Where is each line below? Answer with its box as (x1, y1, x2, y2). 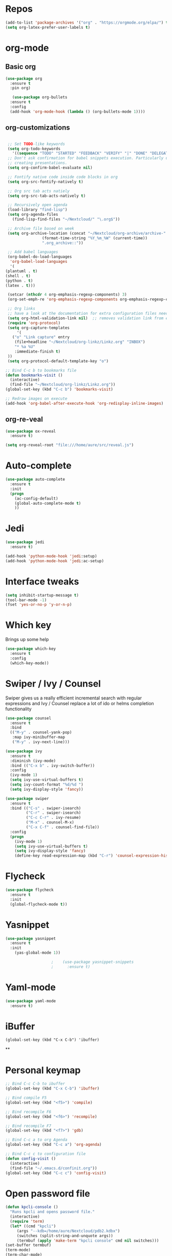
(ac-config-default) (14, 496, 58, 501)
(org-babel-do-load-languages (7, 254, 72, 259)
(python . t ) (5, 278, 33, 283)
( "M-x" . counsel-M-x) (26, 820, 74, 825)
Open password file (5, 1187, 91, 1199)
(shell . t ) (5, 273, 31, 278)
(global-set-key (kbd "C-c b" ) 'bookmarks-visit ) (5, 387, 114, 392)
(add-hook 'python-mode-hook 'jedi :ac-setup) (5, 558, 104, 564)
